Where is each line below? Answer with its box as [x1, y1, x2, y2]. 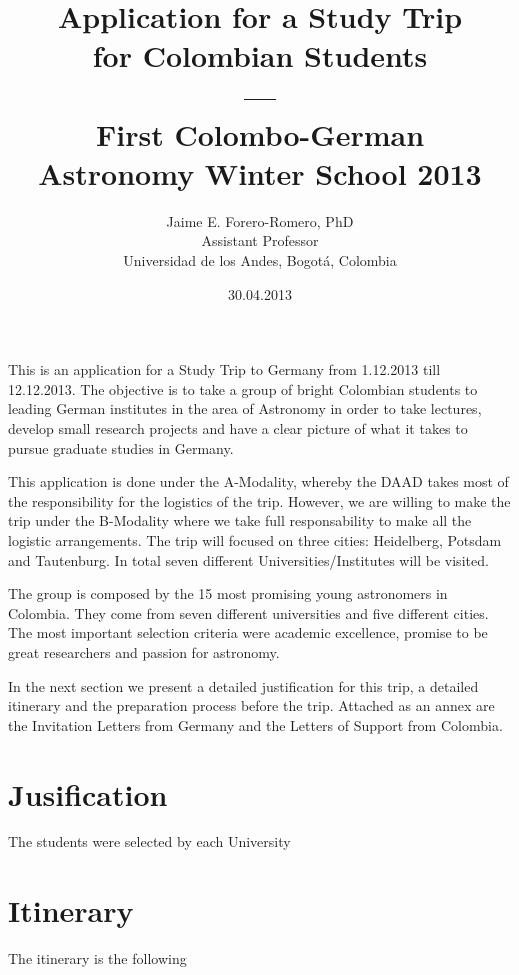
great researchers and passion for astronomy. [8, 641, 280, 662]
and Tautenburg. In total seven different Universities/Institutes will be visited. [8, 549, 489, 570]
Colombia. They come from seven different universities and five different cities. [8, 602, 489, 623]
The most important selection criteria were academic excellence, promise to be [8, 622, 488, 643]
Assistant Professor [201, 230, 319, 251]
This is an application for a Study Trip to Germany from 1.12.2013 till [8, 359, 441, 380]
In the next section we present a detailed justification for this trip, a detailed [8, 675, 479, 696]
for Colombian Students [92, 35, 428, 76]
